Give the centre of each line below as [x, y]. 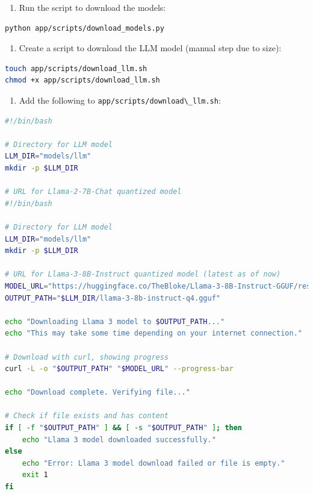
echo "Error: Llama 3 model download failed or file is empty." [153, 463]
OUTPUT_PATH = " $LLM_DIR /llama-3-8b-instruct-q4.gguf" [113, 298]
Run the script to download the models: [92, 7]
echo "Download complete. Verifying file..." [98, 392]
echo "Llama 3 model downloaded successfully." [119, 439]
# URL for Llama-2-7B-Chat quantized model [93, 192]
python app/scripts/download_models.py [85, 28]
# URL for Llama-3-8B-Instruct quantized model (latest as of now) [143, 274]
